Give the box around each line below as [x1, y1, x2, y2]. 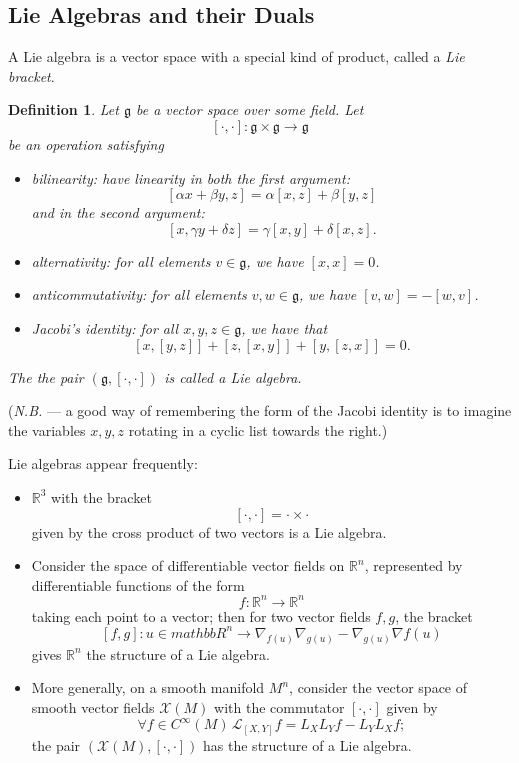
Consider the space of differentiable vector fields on [31, 555, 345, 576]
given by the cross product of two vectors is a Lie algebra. [31, 521, 387, 542]
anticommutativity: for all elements [31, 284, 247, 305]
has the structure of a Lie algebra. [203, 734, 412, 755]
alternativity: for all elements [31, 250, 211, 271]
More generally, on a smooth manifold [31, 677, 265, 698]
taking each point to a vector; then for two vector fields [31, 605, 371, 626]
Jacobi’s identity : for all [31, 317, 179, 338]
